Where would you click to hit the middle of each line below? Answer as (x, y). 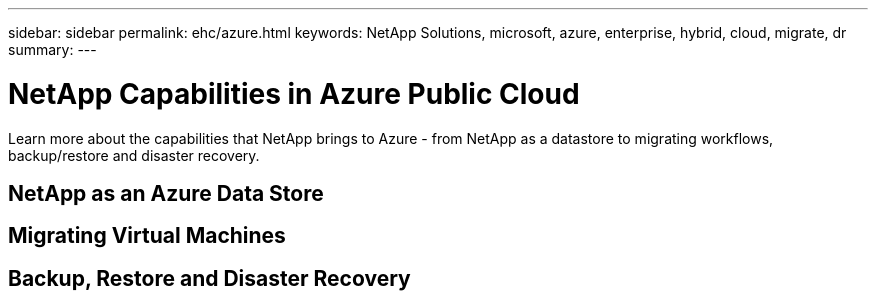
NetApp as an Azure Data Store (166, 193)
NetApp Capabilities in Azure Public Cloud (294, 93)
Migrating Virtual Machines (147, 236)
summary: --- (52, 49)
